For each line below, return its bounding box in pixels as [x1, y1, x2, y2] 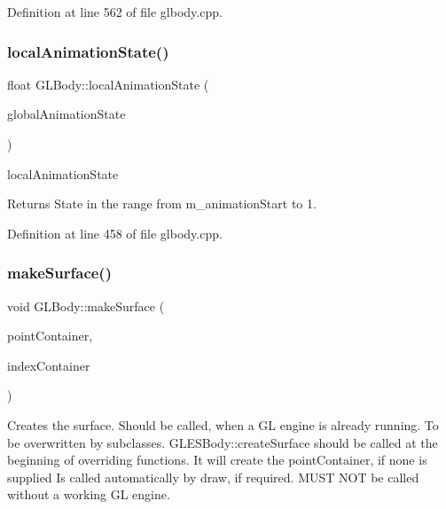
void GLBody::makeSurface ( [7, 296, 165, 315]
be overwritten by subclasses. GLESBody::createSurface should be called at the [7, 433, 438, 451]
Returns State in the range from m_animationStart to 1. [7, 194, 317, 213]
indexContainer [7, 356, 90, 374]
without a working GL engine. [7, 485, 170, 504]
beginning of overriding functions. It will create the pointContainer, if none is [7, 450, 427, 469]
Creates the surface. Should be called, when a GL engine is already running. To [7, 415, 439, 434]
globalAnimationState [7, 105, 126, 123]
